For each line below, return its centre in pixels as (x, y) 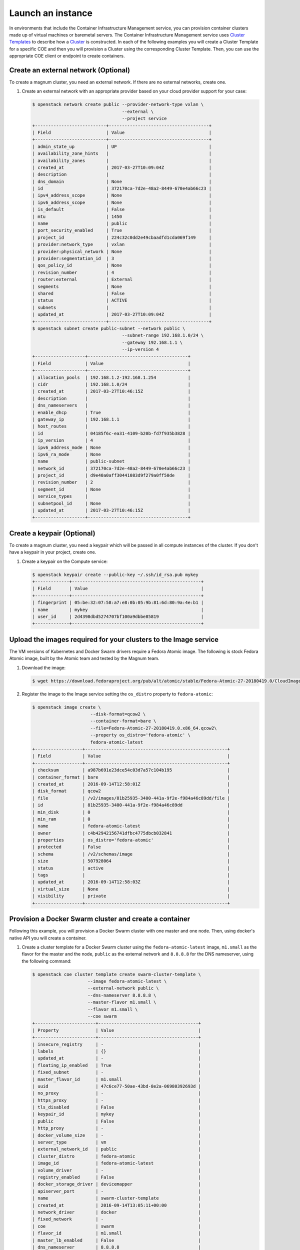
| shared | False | (122, 293)
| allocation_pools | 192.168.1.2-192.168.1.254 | (111, 377)
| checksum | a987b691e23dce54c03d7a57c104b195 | (131, 770)
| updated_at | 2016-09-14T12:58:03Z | (131, 882)
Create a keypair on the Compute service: (65, 561)
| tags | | (131, 875)
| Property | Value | (117, 1030)
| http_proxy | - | (117, 1128)
